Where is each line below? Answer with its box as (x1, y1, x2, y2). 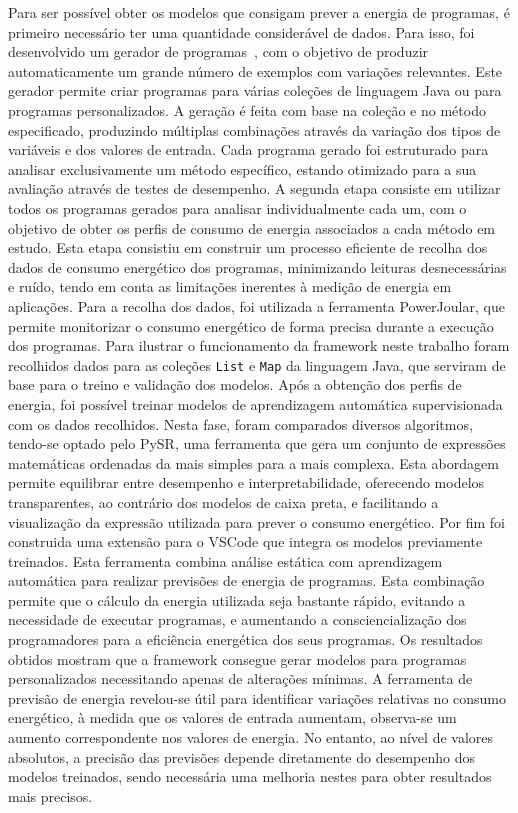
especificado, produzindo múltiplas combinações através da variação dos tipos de (8, 119, 501, 140)
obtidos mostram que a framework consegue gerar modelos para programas (8, 648, 467, 669)
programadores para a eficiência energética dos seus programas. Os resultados (8, 629, 483, 650)
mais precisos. (8, 785, 93, 806)
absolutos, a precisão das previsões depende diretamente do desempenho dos (8, 746, 475, 767)
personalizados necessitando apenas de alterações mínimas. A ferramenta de (8, 668, 473, 689)
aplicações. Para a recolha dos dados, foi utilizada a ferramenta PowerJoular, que (8, 295, 505, 316)
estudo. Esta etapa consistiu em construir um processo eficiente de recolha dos (8, 237, 488, 258)
